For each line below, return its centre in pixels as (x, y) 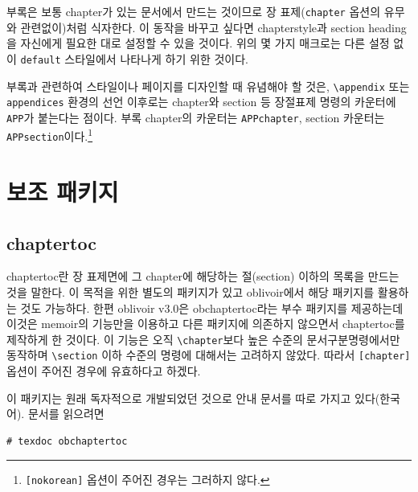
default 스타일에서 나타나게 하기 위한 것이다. (134, 58)
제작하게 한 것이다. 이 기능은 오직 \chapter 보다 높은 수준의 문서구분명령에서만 (203, 339)
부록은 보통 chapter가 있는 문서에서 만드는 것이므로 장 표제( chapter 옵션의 (194, 11)
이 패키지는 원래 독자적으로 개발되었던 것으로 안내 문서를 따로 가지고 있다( (193, 398)
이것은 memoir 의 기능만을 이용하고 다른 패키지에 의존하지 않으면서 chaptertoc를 (206, 324)
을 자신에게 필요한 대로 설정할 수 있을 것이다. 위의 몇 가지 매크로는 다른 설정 (198, 43)
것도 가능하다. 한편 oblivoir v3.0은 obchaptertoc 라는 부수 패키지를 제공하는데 (212, 307)
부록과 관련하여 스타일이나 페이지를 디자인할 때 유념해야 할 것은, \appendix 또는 (208, 86)
